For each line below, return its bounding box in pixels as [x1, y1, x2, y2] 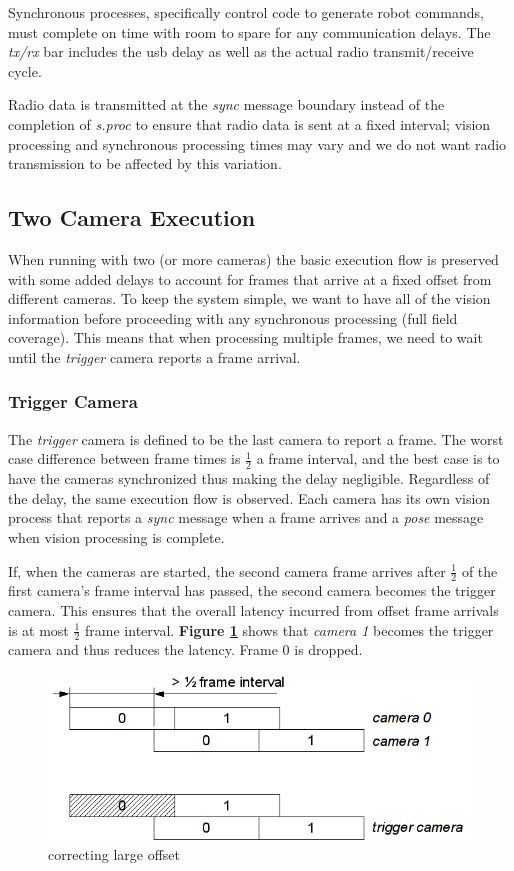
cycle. [8, 60, 42, 81]
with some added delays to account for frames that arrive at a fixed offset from [8, 268, 492, 289]
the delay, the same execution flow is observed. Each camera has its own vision [8, 487, 491, 508]
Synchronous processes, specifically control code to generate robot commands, [8, 2, 484, 22]
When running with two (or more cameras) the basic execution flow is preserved [8, 248, 499, 269]
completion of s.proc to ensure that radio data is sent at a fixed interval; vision [8, 113, 491, 134]
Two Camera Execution [8, 202, 256, 233]
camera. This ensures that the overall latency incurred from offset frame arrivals [8, 599, 499, 620]
